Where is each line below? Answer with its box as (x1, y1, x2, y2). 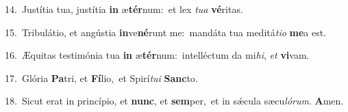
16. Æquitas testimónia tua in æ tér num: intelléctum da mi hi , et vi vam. (5, 48, 310, 62)
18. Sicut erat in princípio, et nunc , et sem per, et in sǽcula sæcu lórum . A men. (5, 94, 344, 108)
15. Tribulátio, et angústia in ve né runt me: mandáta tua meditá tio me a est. (5, 25, 327, 39)
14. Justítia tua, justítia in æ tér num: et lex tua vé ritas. (5, 2, 243, 16)
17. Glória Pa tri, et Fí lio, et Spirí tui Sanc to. (5, 70, 198, 85)
